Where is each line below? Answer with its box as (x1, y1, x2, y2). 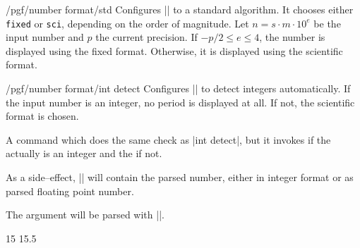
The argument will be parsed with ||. (6, 207, 164, 222)
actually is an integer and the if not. (6, 146, 162, 161)
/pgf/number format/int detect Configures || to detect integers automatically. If (6, 81, 351, 96)
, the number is (259, 30, 325, 44)
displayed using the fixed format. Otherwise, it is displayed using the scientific (6, 43, 343, 58)
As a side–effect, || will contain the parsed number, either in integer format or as (6, 170, 354, 184)
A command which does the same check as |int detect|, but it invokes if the (6, 132, 331, 147)
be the (313, 15, 341, 30)
